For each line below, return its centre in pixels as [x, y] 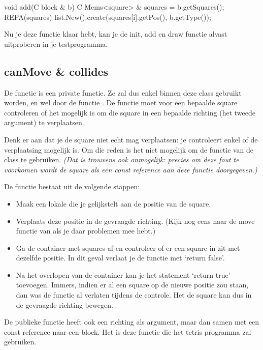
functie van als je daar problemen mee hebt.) [86, 231]
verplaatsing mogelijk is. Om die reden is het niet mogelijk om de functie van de [129, 149]
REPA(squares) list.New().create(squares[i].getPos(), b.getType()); [108, 17]
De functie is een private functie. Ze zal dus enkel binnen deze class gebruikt [123, 92]
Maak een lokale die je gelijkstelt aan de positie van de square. [113, 203]
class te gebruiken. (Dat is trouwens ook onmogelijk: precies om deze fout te [122, 159]
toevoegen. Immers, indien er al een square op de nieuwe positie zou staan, [132, 285]
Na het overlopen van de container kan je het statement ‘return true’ [123, 274]
